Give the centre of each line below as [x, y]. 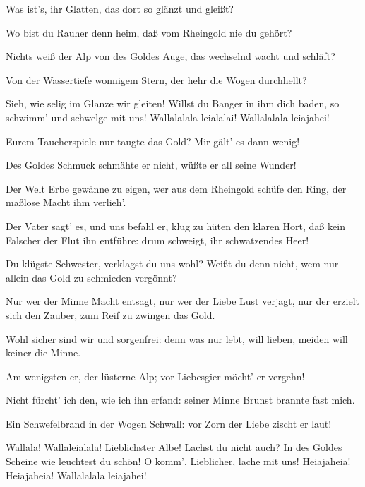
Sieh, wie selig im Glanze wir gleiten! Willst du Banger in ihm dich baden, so [173, 103]
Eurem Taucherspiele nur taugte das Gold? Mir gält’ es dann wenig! [153, 141]
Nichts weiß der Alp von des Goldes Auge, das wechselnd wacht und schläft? [170, 56]
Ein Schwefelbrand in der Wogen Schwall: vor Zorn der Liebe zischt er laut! [169, 423]
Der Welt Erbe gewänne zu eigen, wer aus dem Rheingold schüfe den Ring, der [176, 188]
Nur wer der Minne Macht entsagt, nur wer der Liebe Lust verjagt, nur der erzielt [183, 301]
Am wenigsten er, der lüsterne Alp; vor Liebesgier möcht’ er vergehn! [155, 376]
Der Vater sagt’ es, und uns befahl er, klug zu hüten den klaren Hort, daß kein [175, 226]
